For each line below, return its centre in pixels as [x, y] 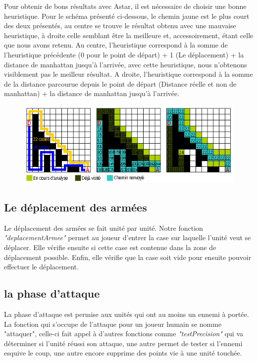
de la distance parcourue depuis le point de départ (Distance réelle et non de [120, 83]
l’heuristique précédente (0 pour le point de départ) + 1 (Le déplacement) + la [124, 54]
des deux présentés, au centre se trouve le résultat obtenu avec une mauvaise [120, 26]
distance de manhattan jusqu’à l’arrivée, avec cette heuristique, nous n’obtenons [126, 64]
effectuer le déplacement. [41, 267]
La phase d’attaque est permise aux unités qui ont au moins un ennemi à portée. [127, 314]
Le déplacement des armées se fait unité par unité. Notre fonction [103, 228]
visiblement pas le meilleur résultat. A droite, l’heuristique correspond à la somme [128, 74]
